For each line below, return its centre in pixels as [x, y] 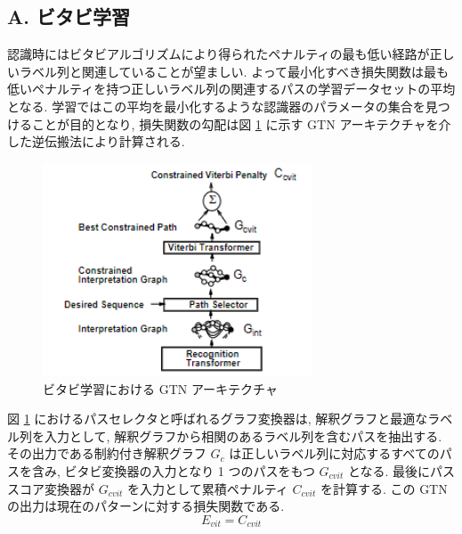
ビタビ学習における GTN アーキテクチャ [160, 388]
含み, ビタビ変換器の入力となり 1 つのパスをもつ [173, 470]
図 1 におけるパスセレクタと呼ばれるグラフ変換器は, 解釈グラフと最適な [218, 419]
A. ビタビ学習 [69, 16]
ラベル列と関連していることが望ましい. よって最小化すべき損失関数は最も [234, 71]
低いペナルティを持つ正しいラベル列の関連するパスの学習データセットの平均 [231, 89]
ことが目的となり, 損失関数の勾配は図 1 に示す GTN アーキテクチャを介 [241, 123]
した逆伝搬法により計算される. [96, 141]
